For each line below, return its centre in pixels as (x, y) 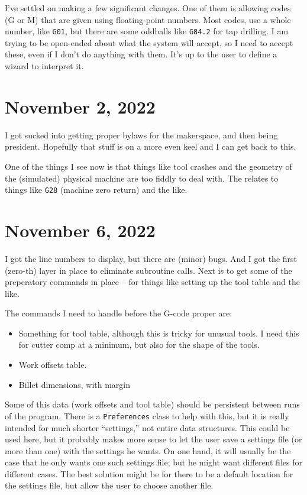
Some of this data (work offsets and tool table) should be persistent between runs (152, 404)
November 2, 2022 (80, 106)
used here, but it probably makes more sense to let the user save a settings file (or (153, 439)
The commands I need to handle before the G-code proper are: (119, 313)
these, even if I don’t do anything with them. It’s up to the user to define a (141, 54)
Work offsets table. (53, 365)
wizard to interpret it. (44, 66)
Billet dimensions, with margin (75, 384)
